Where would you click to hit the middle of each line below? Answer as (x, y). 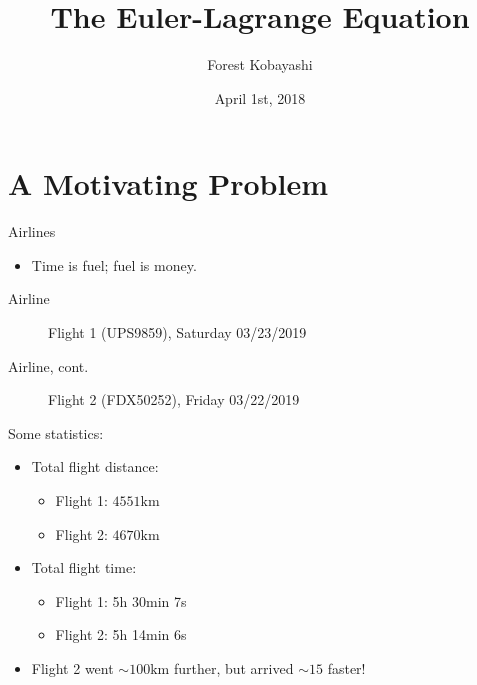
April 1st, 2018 (260, 97)
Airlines (32, 231)
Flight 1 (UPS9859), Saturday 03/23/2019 (177, 332)
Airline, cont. (48, 365)
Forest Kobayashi (260, 64)
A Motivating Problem (168, 183)
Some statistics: (56, 432)
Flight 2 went (72, 667)
